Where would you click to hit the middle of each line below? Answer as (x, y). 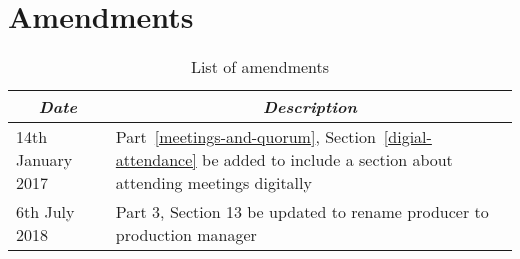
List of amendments (260, 67)
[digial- (407, 137)
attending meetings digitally (213, 183)
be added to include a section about (327, 160)
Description (310, 107)
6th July (45, 212)
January (44, 160)
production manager (186, 235)
